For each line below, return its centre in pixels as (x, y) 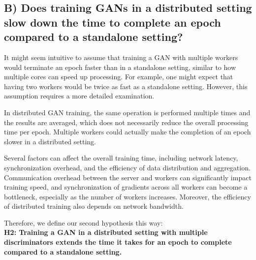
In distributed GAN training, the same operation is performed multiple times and (127, 112)
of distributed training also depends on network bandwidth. (94, 206)
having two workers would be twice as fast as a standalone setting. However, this (126, 86)
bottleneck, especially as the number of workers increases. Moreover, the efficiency (128, 196)
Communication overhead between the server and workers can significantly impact (128, 177)
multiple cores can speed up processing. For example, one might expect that (119, 77)
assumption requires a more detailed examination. (79, 96)
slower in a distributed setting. (50, 141)
